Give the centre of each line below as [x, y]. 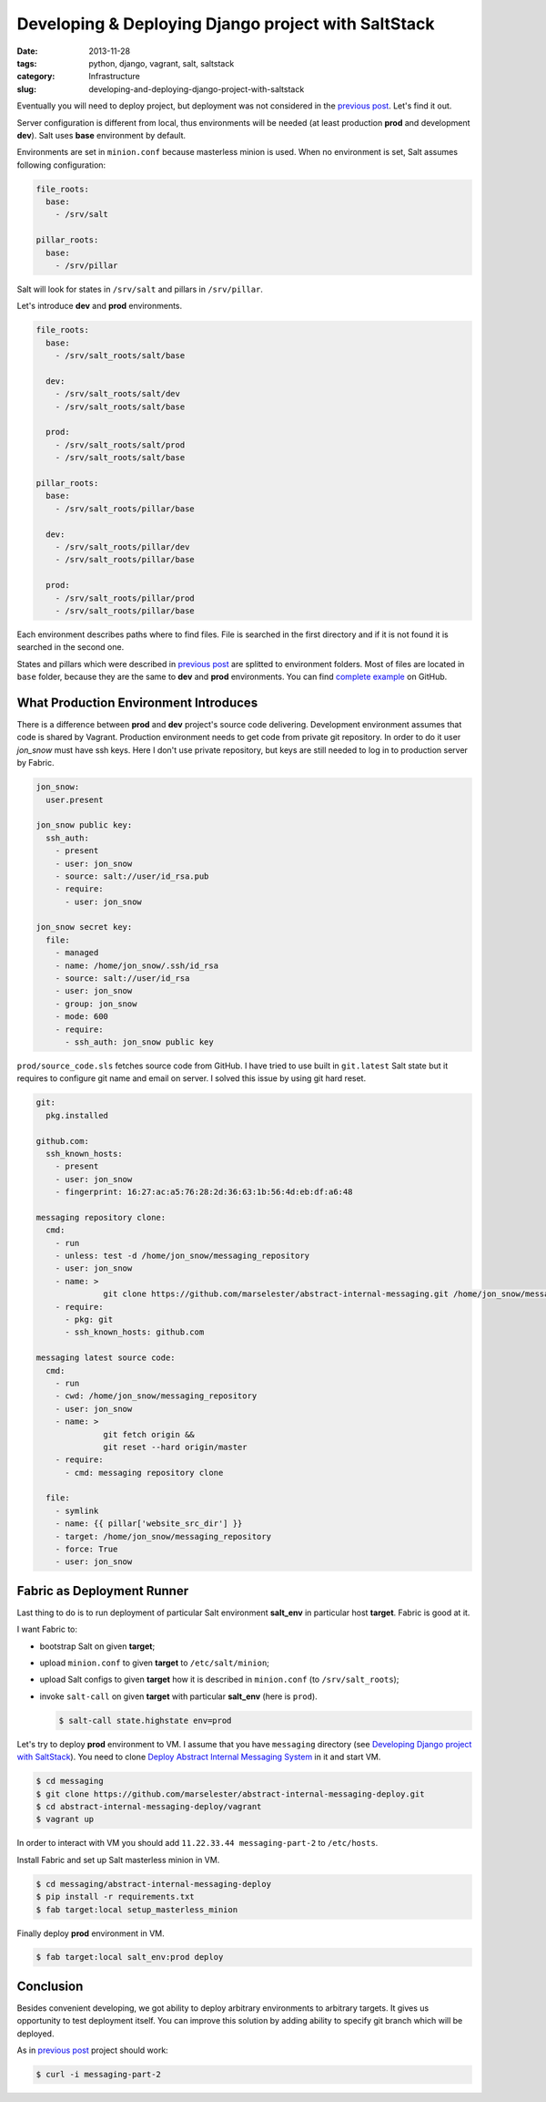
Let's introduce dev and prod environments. [100, 306]
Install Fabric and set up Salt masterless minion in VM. [118, 1860]
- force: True [86, 1549]
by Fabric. [35, 763]
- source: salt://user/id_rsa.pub [132, 876]
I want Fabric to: [47, 1629]
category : [36, 77]
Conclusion [50, 1986]
